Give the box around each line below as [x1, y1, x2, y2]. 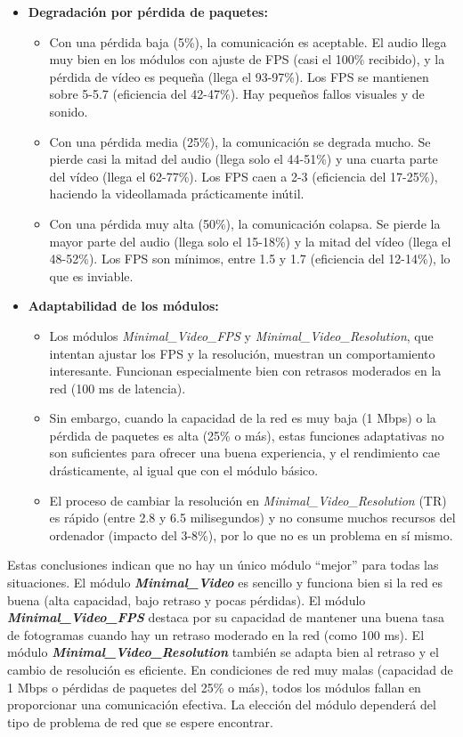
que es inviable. [49, 266, 134, 285]
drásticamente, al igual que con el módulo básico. [49, 461, 319, 480]
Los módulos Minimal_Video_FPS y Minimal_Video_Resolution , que [49, 326, 434, 344]
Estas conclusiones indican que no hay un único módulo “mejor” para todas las [7, 555, 439, 574]
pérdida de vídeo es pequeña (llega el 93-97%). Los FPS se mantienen [49, 67, 429, 85]
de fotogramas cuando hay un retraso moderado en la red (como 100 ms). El [7, 625, 425, 644]
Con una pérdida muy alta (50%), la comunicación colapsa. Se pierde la [49, 214, 441, 232]
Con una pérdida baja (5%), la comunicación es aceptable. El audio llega [49, 32, 447, 51]
